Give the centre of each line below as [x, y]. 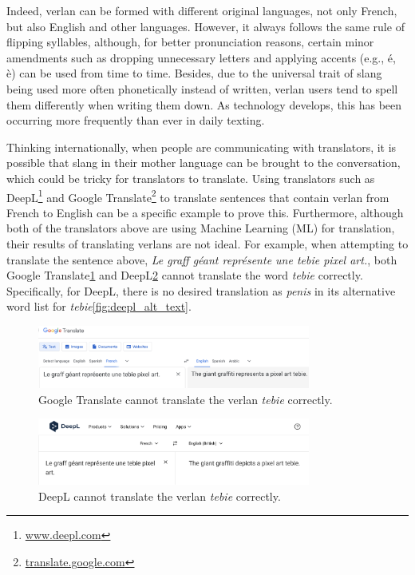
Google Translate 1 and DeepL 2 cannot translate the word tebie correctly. [185, 275]
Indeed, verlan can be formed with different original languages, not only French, [202, 10]
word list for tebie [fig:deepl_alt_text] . [99, 306]
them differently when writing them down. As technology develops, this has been [204, 104]
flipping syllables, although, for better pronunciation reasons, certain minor [190, 42]
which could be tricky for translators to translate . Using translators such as [191, 178]
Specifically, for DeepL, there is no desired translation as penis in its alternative [201, 290]
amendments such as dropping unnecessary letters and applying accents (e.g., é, [201, 57]
